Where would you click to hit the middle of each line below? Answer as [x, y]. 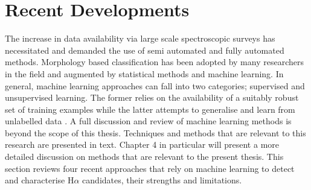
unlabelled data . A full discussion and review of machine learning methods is [148, 121]
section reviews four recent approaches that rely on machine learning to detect [150, 168]
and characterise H [40, 180]
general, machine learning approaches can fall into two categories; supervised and [155, 85]
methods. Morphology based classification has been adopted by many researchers [154, 62]
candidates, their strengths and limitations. [162, 180]
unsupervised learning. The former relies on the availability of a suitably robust [152, 97]
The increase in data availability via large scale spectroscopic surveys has [140, 38]
